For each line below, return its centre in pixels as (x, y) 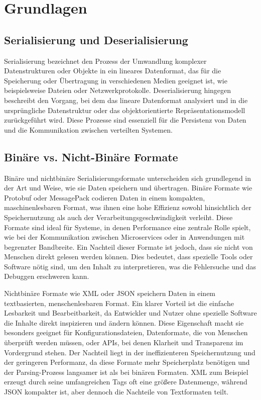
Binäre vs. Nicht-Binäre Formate (91, 157)
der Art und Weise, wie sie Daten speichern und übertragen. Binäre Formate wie (128, 188)
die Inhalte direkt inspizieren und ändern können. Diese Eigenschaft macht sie (124, 322)
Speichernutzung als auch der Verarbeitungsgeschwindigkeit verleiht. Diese (118, 217)
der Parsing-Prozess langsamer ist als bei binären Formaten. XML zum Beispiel (126, 372)
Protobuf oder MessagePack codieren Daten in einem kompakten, (105, 197)
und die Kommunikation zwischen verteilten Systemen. (88, 129)
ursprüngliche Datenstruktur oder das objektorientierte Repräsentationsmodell (125, 110)
